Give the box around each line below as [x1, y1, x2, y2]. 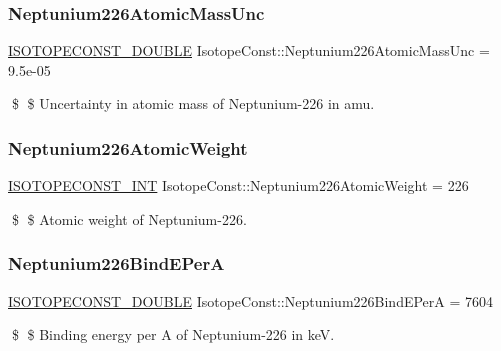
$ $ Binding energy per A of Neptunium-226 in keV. [11, 324, 335, 345]
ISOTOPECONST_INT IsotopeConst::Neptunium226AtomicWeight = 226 [8, 175, 469, 196]
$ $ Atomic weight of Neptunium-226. [11, 208, 247, 229]
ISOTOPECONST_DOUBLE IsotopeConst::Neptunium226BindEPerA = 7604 [8, 290, 494, 311]
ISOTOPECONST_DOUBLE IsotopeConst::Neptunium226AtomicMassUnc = [8, 40, 490, 61]
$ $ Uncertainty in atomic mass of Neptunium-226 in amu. [11, 93, 375, 114]
